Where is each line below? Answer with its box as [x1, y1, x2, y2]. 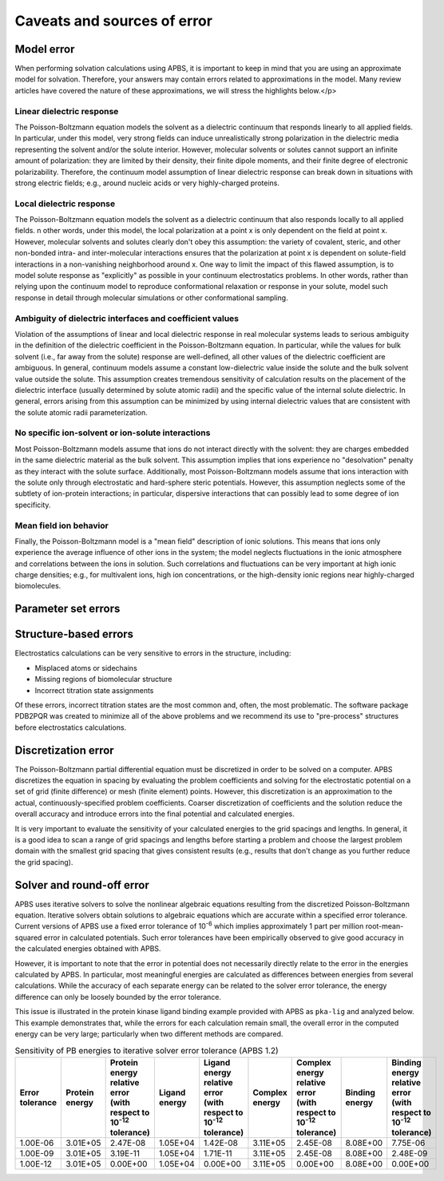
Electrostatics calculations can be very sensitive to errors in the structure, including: [14, 648, 291, 658]
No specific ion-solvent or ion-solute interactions [14, 427, 211, 438]
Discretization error [14, 743, 115, 757]
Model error [14, 42, 75, 56]
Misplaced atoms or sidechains [34, 663, 137, 672]
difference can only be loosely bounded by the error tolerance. [14, 992, 222, 1001]
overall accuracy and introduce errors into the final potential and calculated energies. [14, 809, 295, 818]
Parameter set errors [14, 602, 121, 616]
